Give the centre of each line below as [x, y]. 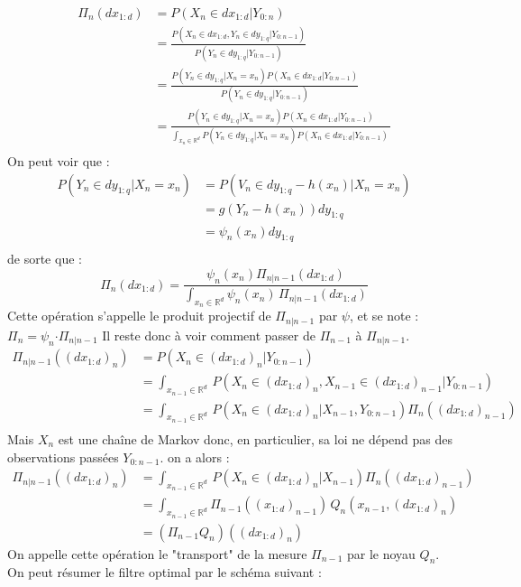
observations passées [63, 457]
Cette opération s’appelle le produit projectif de [139, 316]
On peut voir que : [59, 161]
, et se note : [384, 316]
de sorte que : [45, 259]
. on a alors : [195, 457]
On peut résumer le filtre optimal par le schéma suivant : [165, 572]
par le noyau [381, 553]
